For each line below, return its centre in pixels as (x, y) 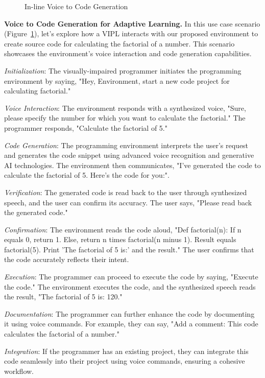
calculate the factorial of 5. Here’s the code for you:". (87, 175)
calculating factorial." (38, 91)
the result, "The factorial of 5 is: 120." (63, 297)
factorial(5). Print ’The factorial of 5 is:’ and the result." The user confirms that (129, 249)
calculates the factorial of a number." (62, 334)
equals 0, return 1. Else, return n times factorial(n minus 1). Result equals (120, 239)
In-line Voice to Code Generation (76, 6)
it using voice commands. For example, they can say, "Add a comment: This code (131, 324)
